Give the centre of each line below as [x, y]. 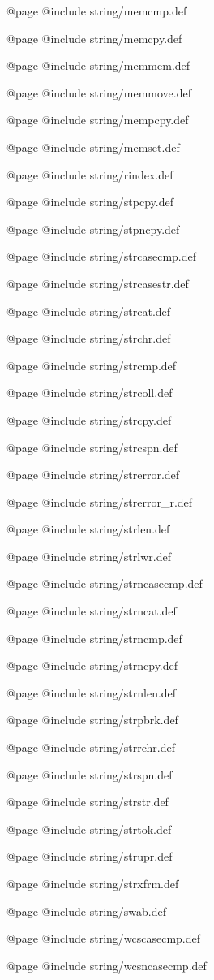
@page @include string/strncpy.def [92, 665]
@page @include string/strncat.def [92, 611]
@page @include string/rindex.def [90, 174]
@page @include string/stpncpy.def [93, 229]
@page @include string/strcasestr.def [98, 283]
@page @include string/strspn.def [90, 774]
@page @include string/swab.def [86, 911]
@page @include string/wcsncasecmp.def [107, 965]
